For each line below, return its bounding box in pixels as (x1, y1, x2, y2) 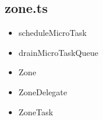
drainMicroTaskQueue (18, 46, 98, 58)
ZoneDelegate (18, 85, 68, 98)
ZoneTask (18, 105, 54, 118)
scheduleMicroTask (18, 26, 87, 39)
